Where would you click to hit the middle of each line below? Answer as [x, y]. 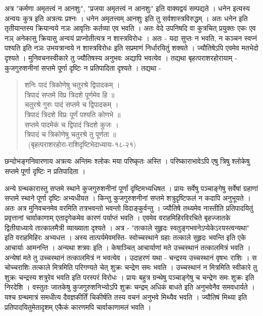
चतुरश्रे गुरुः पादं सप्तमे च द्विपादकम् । [72, 104]
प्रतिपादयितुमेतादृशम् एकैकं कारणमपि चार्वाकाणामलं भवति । [78, 307]
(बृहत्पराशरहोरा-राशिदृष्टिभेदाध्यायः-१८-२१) [82, 144]
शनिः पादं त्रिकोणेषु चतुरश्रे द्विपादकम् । [72, 85]
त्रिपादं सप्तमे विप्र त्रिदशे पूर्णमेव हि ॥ [70, 94]
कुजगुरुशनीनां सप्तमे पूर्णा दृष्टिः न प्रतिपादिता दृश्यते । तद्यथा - [83, 67]
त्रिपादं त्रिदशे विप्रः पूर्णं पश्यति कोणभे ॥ [73, 114]
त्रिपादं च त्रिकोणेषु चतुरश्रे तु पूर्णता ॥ [70, 134]
